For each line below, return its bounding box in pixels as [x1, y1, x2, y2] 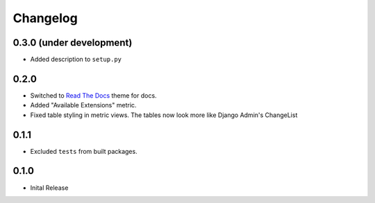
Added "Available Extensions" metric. [30, 101, 137, 109]
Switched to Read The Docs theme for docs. [30, 91, 157, 100]
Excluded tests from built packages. [30, 147, 138, 155]
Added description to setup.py [30, 55, 122, 64]
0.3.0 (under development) [12, 37, 133, 48]
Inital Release [30, 184, 69, 192]
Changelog [12, 10, 78, 26]
